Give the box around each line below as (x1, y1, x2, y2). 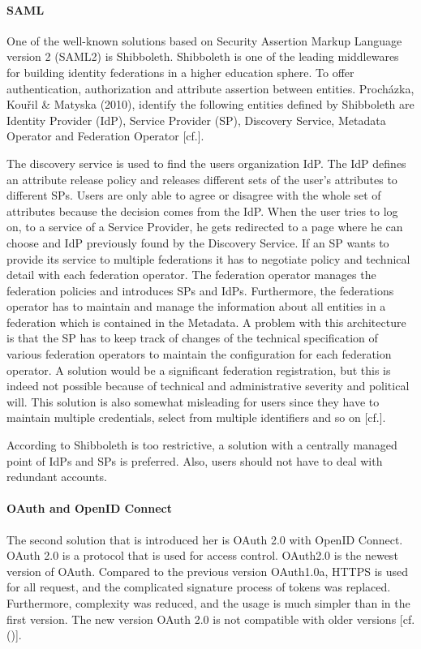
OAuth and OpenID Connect (6, 500, 172, 517)
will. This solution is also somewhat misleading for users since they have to (6, 393, 380, 410)
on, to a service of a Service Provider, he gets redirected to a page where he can (6, 218, 403, 235)
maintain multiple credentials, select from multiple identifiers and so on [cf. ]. (6, 409, 386, 426)
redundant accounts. (6, 468, 107, 485)
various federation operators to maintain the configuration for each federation (6, 346, 392, 363)
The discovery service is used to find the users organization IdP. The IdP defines (6, 154, 406, 171)
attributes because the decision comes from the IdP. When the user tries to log (6, 202, 398, 219)
